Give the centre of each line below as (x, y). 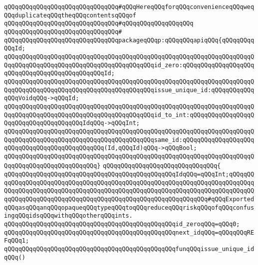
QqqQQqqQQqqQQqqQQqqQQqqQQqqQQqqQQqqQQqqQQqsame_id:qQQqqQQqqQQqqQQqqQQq (129, 140)
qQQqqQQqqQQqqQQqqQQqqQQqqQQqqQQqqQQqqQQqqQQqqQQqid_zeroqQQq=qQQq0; (122, 224)
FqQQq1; (17, 241)
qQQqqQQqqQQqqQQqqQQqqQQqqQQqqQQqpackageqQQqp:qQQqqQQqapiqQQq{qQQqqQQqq (129, 40)
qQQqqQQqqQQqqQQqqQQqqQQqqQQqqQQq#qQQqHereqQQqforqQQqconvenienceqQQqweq (129, 7)
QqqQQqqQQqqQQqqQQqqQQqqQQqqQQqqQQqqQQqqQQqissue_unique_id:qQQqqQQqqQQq (129, 90)
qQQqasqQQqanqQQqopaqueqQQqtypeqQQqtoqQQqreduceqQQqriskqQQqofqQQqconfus (129, 207)
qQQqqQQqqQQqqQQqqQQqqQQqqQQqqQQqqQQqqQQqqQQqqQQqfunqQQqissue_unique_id (129, 249)
